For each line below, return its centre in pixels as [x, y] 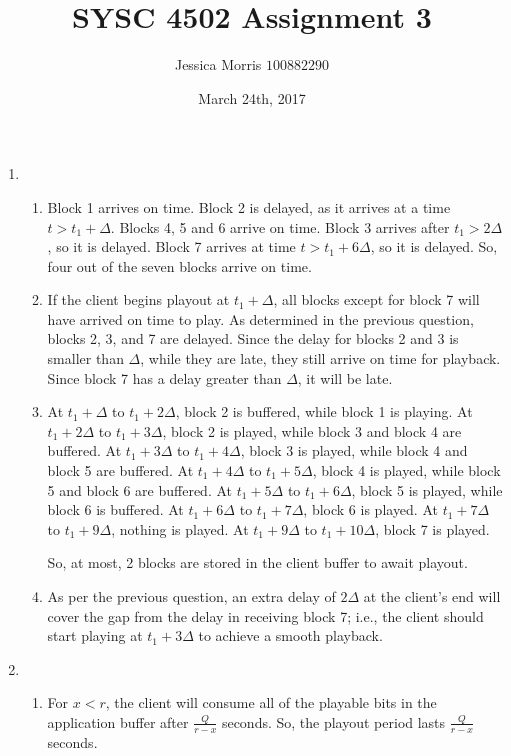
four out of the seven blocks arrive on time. [179, 265]
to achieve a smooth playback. [290, 635]
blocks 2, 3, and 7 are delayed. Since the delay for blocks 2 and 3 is [253, 338]
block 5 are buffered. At [120, 470]
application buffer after [118, 721]
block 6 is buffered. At [115, 509]
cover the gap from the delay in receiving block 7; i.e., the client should [265, 615]
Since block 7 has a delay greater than [164, 377]
